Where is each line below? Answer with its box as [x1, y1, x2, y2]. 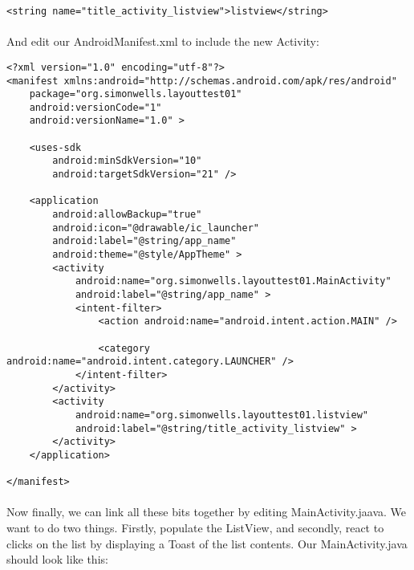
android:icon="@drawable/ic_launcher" [52, 222, 259, 234]
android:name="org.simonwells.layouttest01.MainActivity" [75, 275, 392, 287]
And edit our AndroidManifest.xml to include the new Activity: [6, 33, 319, 50]
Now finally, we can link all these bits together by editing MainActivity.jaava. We [6, 503, 406, 520]
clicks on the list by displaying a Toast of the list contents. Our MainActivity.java [6, 535, 408, 552]
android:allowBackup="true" [52, 209, 202, 221]
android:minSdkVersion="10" [52, 155, 202, 167]
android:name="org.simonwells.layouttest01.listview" [75, 409, 369, 421]
